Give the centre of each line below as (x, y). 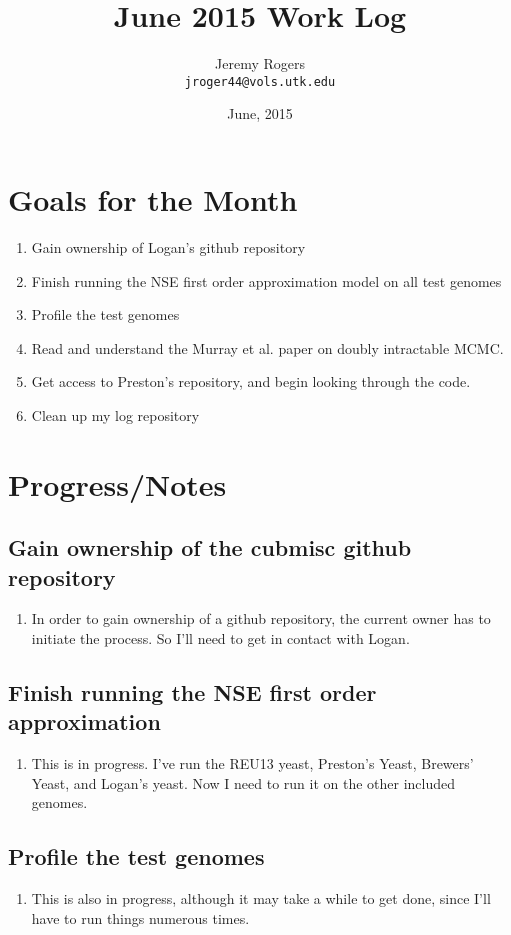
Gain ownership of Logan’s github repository (168, 246)
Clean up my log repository (115, 414)
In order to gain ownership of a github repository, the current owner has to (261, 618)
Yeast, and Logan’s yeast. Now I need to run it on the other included (243, 782)
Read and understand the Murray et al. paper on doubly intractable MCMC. (267, 347)
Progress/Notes (117, 483)
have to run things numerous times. (140, 917)
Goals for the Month (153, 198)
